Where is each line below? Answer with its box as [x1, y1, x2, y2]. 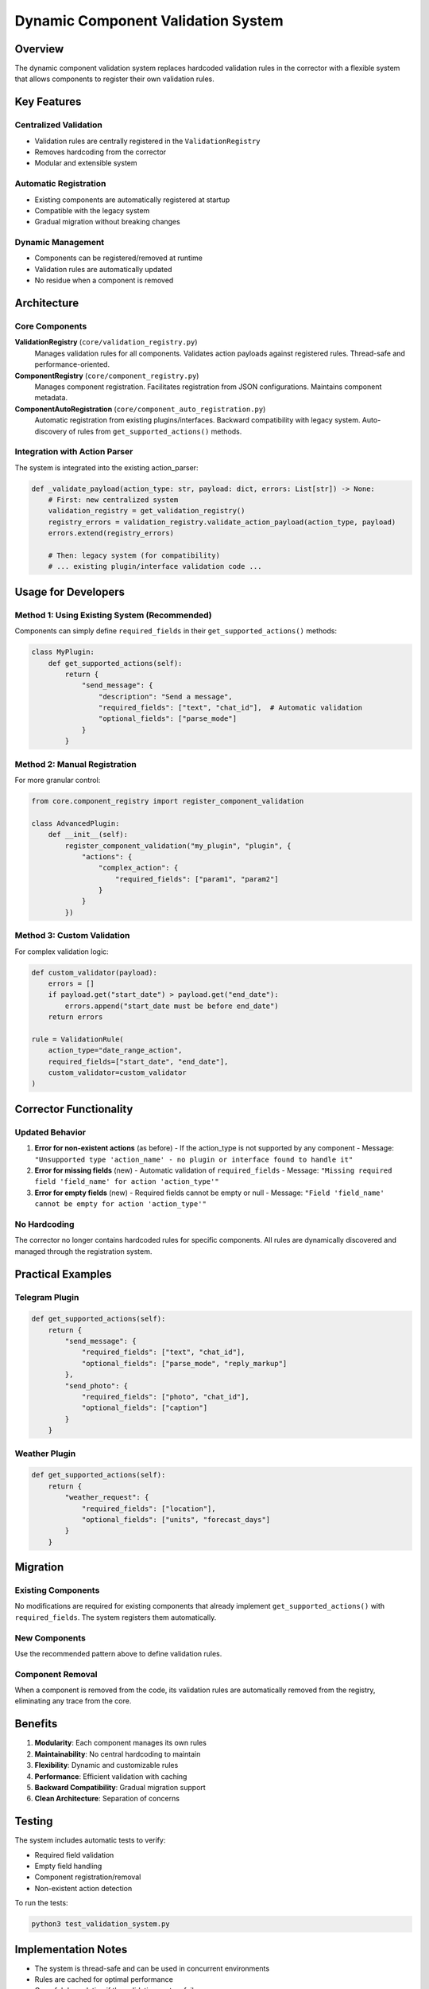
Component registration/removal [34, 1872, 141, 1882]
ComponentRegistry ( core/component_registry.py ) [14, 371, 199, 380]
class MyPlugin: [31, 648, 95, 656]
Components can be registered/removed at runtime [34, 253, 203, 263]
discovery [34, 426, 68, 436]
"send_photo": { [64, 1381, 129, 1390]
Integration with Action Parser [14, 446, 133, 457]
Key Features [14, 95, 82, 109]
